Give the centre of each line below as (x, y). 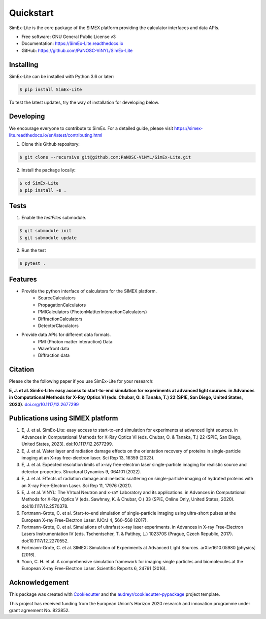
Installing (24, 64)
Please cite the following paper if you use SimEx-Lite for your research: (81, 381)
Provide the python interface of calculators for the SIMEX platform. (89, 291)
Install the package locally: (49, 170)
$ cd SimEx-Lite (39, 183)
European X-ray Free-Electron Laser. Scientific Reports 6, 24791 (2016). (94, 569)
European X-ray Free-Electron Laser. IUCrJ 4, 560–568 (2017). (84, 520)
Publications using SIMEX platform (64, 418)
